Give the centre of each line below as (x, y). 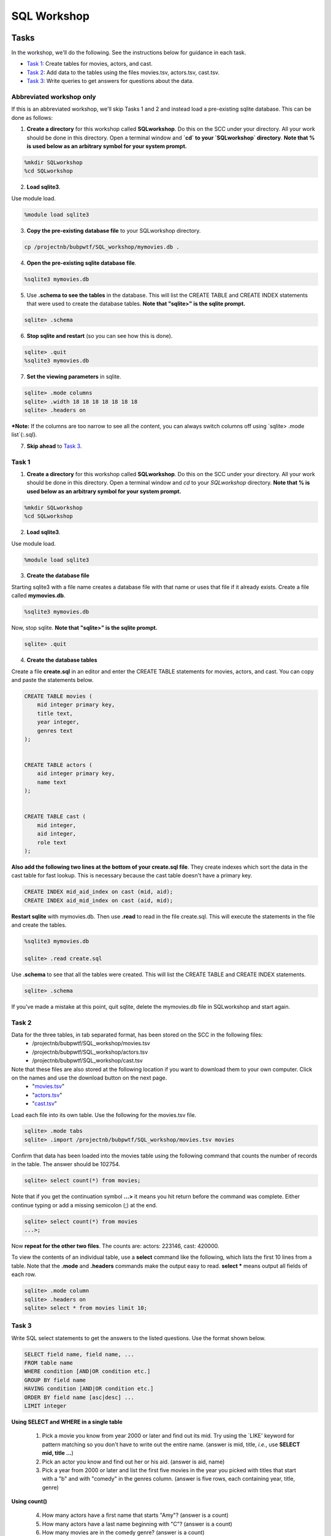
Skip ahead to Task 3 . (54, 446)
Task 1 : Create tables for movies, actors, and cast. (89, 64)
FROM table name (49, 1363)
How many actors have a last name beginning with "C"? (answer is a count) (137, 1524)
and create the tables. (39, 925)
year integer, (58, 722)
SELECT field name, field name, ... (79, 1354)
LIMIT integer (45, 1406)
